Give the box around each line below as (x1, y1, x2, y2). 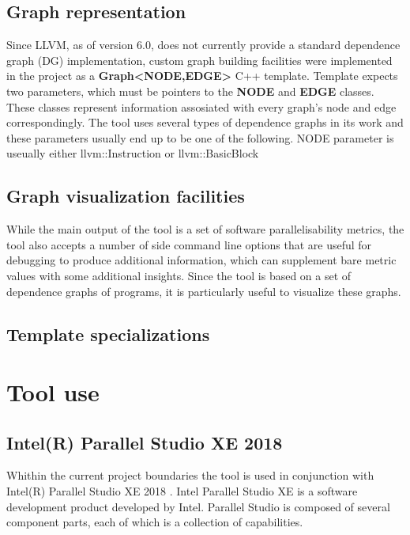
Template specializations (6, 321, 210, 346)
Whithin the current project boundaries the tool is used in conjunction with (6, 467, 374, 484)
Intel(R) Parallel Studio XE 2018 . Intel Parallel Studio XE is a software (6, 483, 358, 499)
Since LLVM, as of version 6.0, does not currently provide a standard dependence (6, 36, 401, 53)
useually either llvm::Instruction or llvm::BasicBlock (6, 145, 259, 161)
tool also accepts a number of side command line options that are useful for (6, 236, 372, 252)
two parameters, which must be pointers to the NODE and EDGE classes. (6, 82, 374, 99)
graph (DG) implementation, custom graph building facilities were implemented (6, 51, 393, 68)
